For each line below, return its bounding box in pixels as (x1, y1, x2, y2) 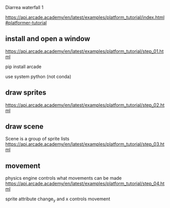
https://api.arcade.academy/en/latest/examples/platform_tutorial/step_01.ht (5, 48, 164, 54)
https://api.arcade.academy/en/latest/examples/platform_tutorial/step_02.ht (5, 102, 165, 108)
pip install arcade (5, 64, 42, 70)
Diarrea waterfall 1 (5, 5, 44, 10)
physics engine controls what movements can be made (5, 175, 122, 181)
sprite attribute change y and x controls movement (5, 196, 111, 203)
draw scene (5, 122, 44, 131)
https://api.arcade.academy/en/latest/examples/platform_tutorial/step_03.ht (5, 141, 165, 148)
